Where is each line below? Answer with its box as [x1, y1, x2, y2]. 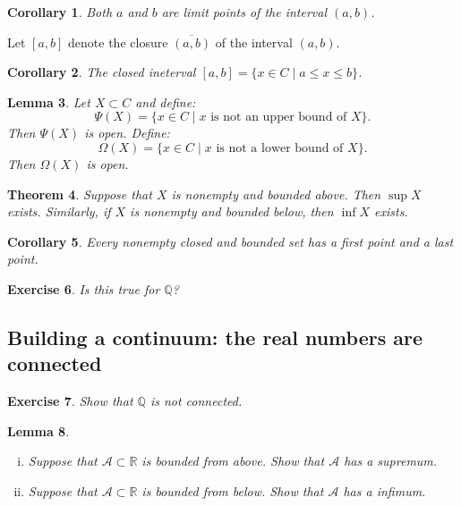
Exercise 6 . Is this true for [7, 279, 160, 298]
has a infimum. [343, 481, 426, 500]
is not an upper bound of [210, 111, 347, 124]
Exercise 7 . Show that [7, 392, 133, 410]
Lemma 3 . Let [7, 92, 90, 111]
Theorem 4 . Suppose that [7, 184, 152, 203]
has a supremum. [344, 451, 438, 470]
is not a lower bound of [216, 141, 344, 155]
